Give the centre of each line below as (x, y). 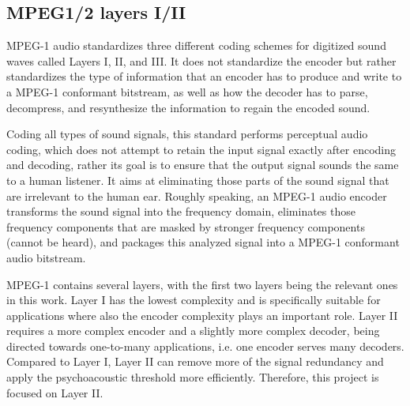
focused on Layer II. (55, 392)
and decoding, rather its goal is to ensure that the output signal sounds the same (203, 165)
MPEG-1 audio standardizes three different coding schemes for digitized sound (196, 45)
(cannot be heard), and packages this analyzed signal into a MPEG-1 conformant (203, 242)
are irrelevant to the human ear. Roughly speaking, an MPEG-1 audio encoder (197, 195)
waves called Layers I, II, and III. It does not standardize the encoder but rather (201, 60)
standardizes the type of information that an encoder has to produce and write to (204, 76)
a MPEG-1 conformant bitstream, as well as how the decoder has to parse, (187, 91)
